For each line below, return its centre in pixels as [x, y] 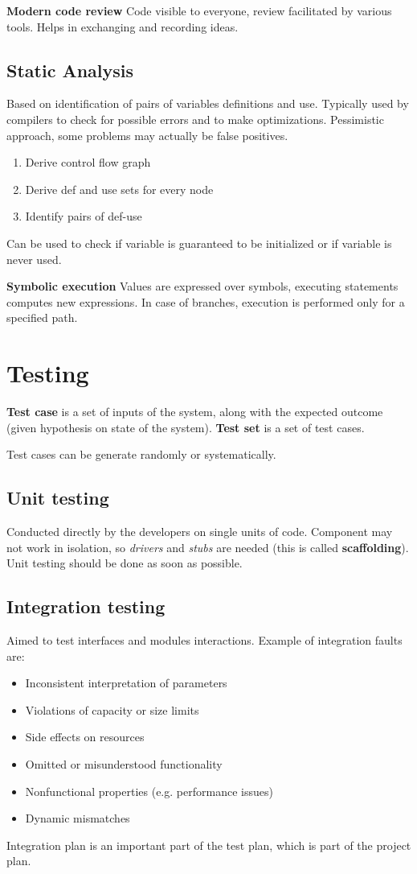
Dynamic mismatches [78, 818]
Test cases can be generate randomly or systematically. [141, 454]
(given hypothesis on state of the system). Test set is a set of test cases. [186, 427]
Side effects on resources [85, 737]
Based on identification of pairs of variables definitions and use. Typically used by [208, 103]
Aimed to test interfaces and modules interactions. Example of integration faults [204, 640]
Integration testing [86, 606]
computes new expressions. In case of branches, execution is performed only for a [206, 301]
